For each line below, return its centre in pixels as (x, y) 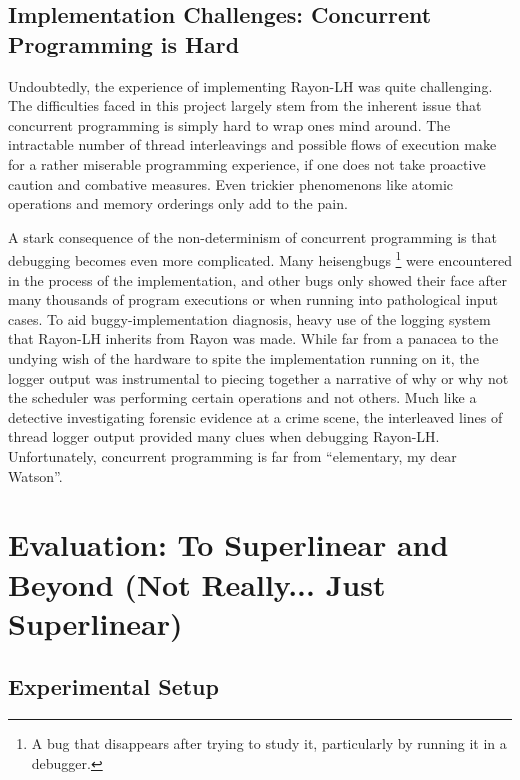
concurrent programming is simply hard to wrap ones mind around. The (229, 124)
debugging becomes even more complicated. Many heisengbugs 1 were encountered (260, 258)
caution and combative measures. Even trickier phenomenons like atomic (231, 183)
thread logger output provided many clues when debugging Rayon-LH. (224, 436)
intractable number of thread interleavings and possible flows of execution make (252, 144)
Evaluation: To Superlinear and (228, 544)
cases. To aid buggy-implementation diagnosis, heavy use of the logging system (249, 318)
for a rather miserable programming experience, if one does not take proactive (247, 163)
